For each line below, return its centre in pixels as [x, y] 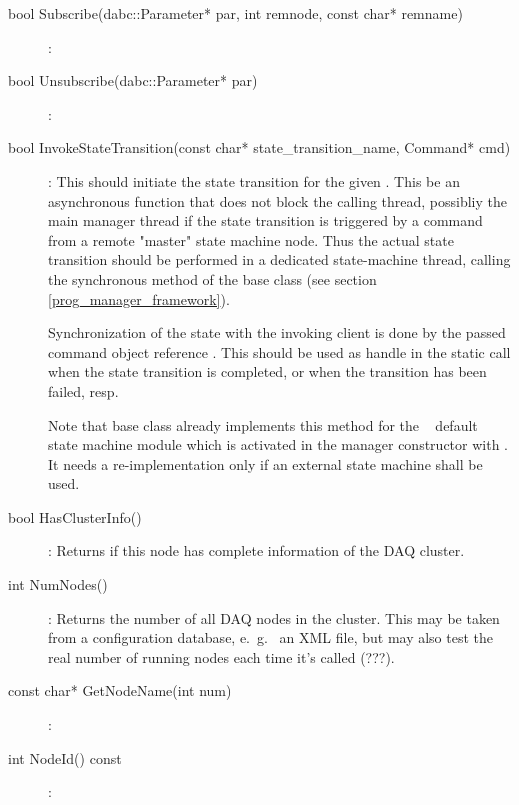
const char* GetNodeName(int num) [120, 690]
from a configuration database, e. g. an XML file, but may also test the [271, 637]
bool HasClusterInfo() [75, 516]
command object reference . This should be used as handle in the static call [279, 351]
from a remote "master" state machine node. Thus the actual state [251, 239]
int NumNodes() [58, 584]
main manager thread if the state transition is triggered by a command [265, 220]
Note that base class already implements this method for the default [263, 424]
